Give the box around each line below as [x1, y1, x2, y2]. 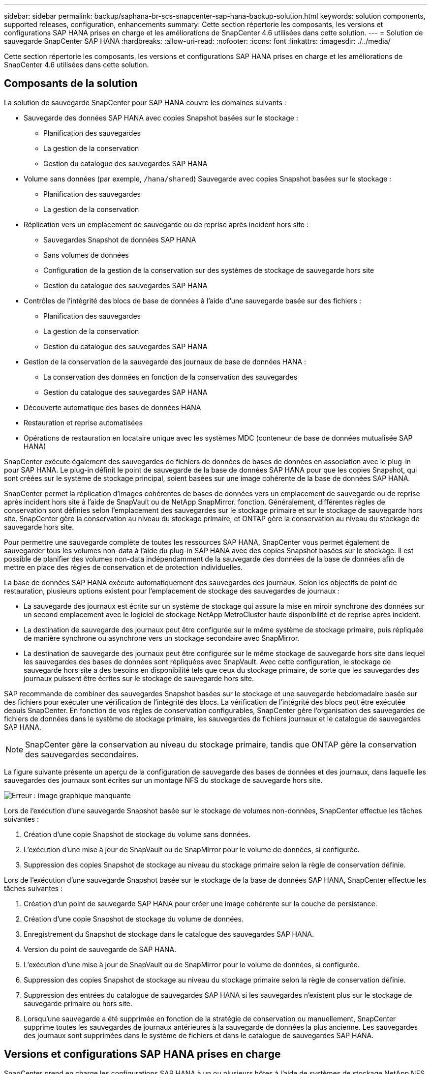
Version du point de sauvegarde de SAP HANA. [24, 945, 177, 954]
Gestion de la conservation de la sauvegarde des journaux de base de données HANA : [24, 357, 307, 366]
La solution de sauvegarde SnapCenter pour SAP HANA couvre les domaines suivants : [4, 98, 286, 107]
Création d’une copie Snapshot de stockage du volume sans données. [24, 830, 251, 838]
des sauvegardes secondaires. [25, 749, 139, 759]
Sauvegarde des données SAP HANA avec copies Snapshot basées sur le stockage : [24, 113, 298, 122]
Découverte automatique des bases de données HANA [24, 403, 201, 412]
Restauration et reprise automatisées [24, 418, 143, 427]
